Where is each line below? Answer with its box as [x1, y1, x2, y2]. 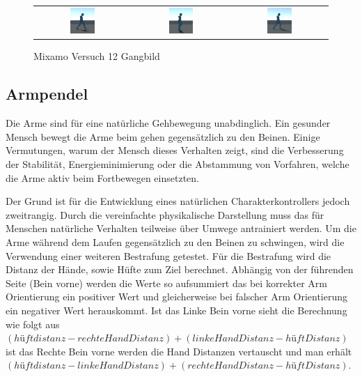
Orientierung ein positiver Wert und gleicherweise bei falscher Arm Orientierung [6, 289, 347, 304]
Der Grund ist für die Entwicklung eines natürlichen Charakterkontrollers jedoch [6, 194, 350, 208]
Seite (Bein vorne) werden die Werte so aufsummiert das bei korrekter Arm [6, 275, 327, 290]
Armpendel [6, 83, 88, 105]
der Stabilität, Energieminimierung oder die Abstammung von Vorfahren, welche [6, 156, 349, 171]
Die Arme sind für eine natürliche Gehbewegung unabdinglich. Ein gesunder [6, 116, 331, 130]
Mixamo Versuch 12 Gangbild [33, 49, 160, 63]
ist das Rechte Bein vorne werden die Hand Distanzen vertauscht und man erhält [6, 344, 352, 358]
